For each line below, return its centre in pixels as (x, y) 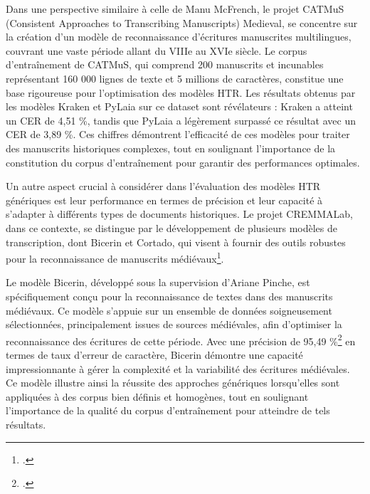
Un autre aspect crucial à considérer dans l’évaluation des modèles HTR (163, 186)
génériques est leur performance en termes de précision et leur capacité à (164, 200)
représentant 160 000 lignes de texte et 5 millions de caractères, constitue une (175, 78)
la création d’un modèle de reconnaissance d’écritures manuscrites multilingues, (179, 37)
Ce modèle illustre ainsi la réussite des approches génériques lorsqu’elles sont (173, 383)
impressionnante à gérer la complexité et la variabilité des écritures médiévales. (178, 368)
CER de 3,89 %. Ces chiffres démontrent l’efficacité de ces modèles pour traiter (178, 134)
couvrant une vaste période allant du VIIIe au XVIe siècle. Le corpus (157, 50)
